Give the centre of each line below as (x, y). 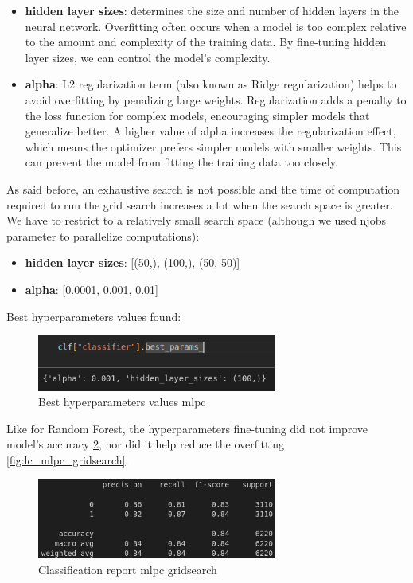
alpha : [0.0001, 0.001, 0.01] (92, 289)
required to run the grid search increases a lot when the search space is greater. (200, 204)
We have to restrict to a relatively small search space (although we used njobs (196, 220)
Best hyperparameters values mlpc (122, 402)
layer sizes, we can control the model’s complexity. (148, 57)
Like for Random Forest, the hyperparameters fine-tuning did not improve (187, 428)
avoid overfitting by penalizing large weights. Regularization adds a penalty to (216, 99)
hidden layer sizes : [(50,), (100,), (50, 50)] (132, 262)
